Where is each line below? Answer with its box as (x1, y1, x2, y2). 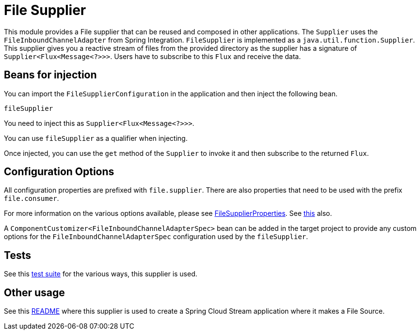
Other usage (4, 286, 65, 299)
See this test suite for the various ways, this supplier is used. (4, 270, 197, 278)
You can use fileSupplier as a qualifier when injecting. (4, 134, 188, 142)
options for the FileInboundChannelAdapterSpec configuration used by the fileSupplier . (4, 232, 308, 241)
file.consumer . (4, 194, 59, 203)
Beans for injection (4, 69, 97, 81)
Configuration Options (4, 166, 114, 178)
